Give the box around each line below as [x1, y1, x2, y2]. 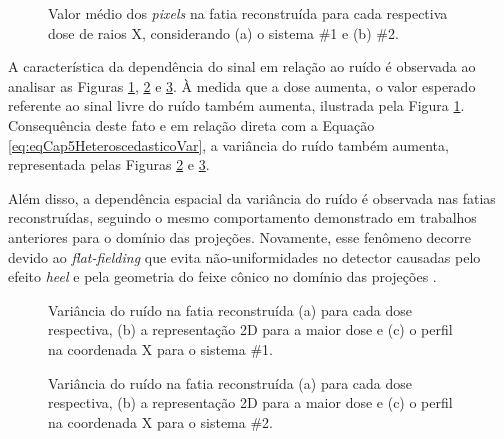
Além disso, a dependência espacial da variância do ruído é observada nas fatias [8, 187, 496, 208]
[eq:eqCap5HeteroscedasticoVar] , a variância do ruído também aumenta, [8, 134, 449, 155]
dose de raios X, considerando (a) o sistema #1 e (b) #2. [48, 22, 399, 43]
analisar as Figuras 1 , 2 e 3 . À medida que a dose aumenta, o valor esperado [8, 75, 476, 96]
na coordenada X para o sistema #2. [48, 411, 273, 432]
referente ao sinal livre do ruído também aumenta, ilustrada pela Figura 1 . [8, 95, 465, 116]
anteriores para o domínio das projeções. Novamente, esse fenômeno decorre [8, 226, 471, 247]
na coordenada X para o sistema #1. [48, 338, 273, 359]
